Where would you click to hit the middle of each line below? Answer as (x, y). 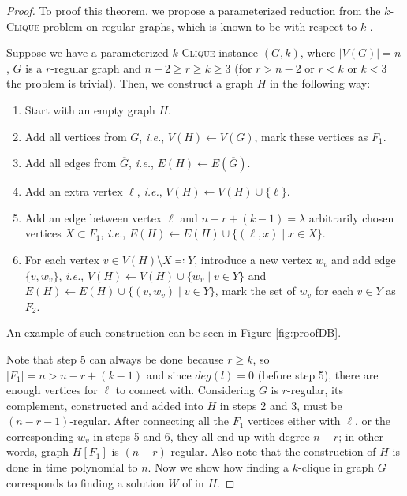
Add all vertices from (76, 136)
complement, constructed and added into (105, 405)
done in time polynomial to (72, 467)
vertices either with (294, 421)
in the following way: (320, 83)
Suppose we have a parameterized (88, 52)
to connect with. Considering (185, 390)
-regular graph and (96, 67)
